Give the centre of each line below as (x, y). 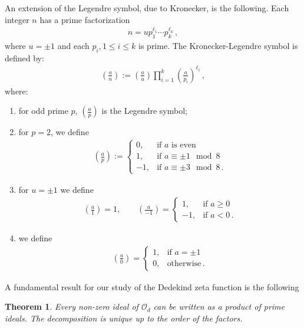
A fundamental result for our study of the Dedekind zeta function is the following (152, 286)
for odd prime (43, 111)
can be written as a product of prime (219, 306)
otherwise (184, 264)
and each (73, 45)
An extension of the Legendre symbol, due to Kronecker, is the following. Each (147, 8)
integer (17, 19)
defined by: (24, 58)
